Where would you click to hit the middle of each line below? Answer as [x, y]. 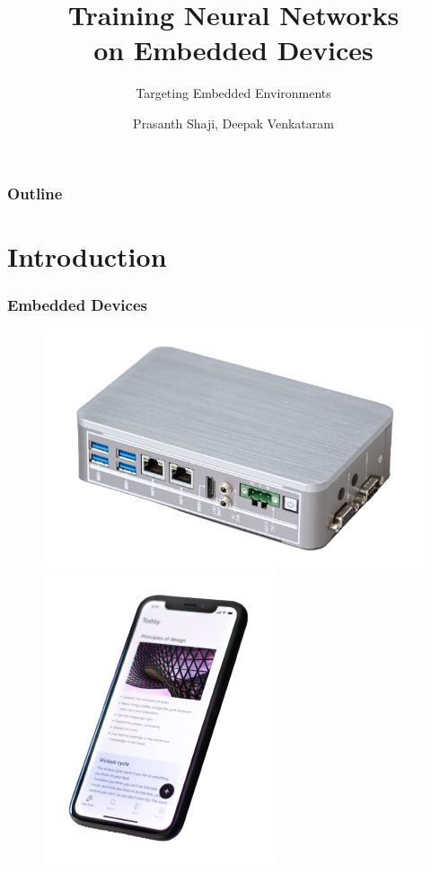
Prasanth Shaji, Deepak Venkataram [233, 123]
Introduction [87, 256]
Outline [35, 193]
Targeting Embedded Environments [233, 93]
